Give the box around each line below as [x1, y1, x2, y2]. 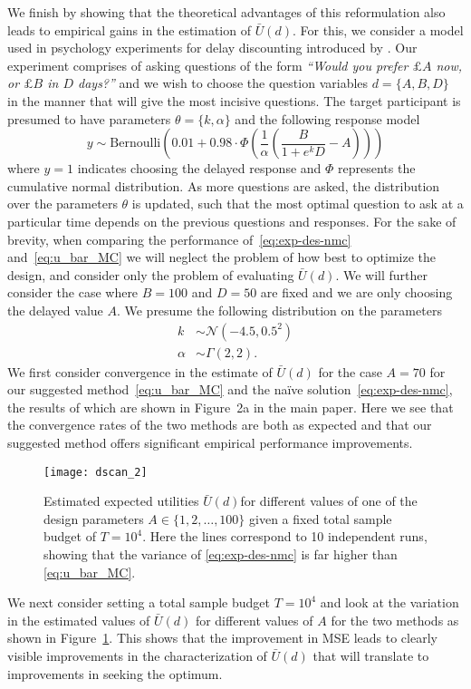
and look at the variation [320, 593, 459, 612]
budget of [43, 527, 96, 546]
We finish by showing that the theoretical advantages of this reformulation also [7, 3, 446, 21]
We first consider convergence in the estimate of [7, 362, 273, 381]
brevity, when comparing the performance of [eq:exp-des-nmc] [7, 229, 351, 248]
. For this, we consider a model [292, 20, 464, 39]
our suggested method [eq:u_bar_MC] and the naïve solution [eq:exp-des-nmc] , [7, 380, 453, 399]
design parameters [43, 509, 144, 528]
